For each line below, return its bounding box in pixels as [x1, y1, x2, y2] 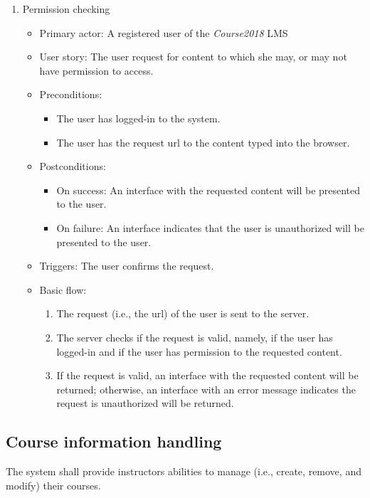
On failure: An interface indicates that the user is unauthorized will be [56, 220, 364, 235]
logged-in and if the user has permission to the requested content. [56, 344, 342, 359]
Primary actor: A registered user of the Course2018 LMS [39, 25, 288, 40]
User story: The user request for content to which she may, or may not [39, 49, 347, 64]
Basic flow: [39, 282, 87, 297]
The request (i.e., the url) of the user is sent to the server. [56, 306, 310, 321]
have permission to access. [39, 63, 154, 78]
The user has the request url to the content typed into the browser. [56, 134, 350, 149]
